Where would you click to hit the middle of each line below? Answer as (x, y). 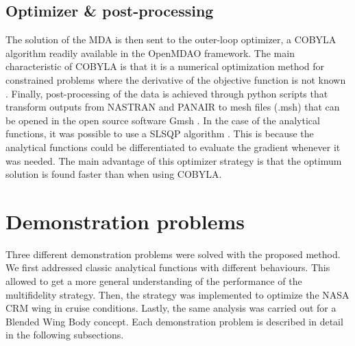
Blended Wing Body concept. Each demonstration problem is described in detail (174, 321)
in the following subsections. (65, 335)
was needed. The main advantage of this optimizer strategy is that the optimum (174, 160)
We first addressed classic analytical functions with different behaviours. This (168, 267)
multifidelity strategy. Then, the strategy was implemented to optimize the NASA (177, 294)
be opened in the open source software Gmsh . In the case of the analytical (163, 120)
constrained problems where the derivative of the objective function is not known (176, 79)
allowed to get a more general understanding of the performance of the (154, 281)
